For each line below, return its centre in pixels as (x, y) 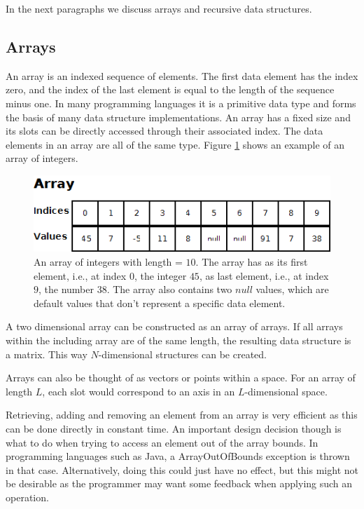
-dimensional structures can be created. (182, 354)
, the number (66, 289)
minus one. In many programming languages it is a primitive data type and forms (181, 103)
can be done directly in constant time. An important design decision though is (174, 428)
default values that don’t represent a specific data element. (160, 303)
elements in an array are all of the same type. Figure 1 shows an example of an (175, 144)
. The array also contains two (169, 289)
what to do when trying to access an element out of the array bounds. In (162, 442)
